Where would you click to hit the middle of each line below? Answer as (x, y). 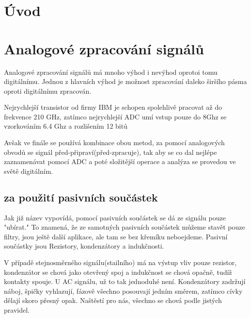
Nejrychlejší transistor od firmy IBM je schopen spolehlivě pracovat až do (113, 107)
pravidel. (17, 310)
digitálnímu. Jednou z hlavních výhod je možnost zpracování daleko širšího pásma (125, 81)
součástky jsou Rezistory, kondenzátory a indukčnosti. (84, 246)
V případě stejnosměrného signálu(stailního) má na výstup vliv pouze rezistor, (120, 262)
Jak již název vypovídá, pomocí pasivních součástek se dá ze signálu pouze (115, 217)
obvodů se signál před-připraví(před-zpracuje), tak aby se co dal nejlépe (110, 152)
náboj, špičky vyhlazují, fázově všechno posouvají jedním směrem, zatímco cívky (123, 291)
